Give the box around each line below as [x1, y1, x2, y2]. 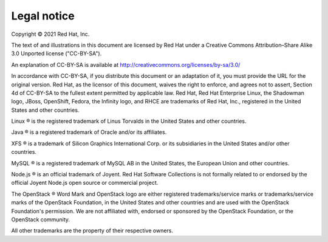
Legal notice [11, 9, 75, 22]
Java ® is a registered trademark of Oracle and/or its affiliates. [11, 128, 167, 136]
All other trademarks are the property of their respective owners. [11, 227, 173, 234]
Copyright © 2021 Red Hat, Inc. [11, 30, 90, 38]
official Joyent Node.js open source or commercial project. [11, 179, 159, 187]
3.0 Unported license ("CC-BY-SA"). [11, 50, 102, 57]
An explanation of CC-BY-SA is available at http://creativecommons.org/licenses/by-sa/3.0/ [11, 61, 241, 68]
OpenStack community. [11, 216, 70, 223]
